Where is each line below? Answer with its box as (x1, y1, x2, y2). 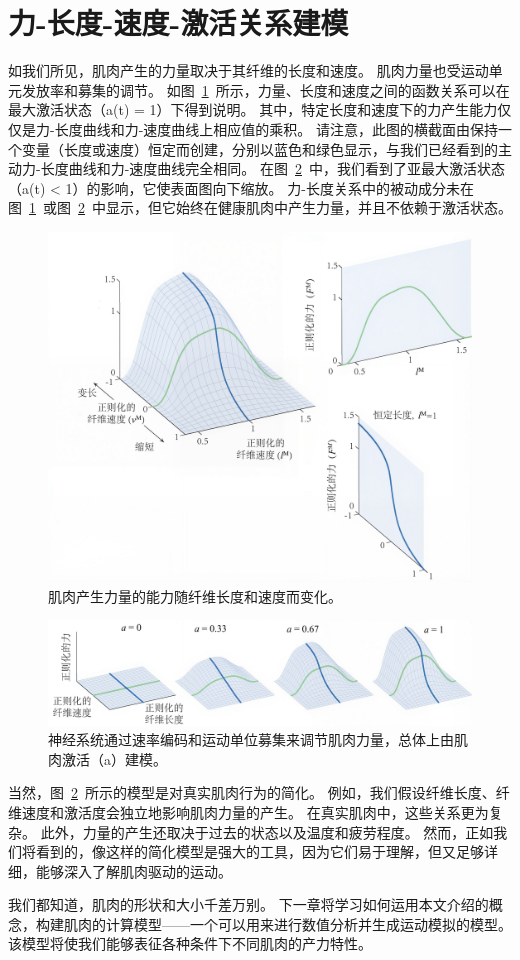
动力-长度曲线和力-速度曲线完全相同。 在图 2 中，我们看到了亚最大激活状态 (8, 158, 505, 179)
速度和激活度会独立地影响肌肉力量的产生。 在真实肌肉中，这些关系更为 (21, 801, 489, 822)
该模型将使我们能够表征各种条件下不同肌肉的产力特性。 (8, 933, 372, 954)
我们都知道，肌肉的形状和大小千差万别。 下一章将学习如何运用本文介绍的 (8, 894, 489, 915)
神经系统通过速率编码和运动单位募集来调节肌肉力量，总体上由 (48, 729, 454, 750)
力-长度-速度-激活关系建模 (8, 2, 349, 43)
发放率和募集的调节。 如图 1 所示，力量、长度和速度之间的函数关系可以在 (21, 79, 510, 100)
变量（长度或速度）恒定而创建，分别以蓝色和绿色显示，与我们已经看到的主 (21, 138, 512, 159)
